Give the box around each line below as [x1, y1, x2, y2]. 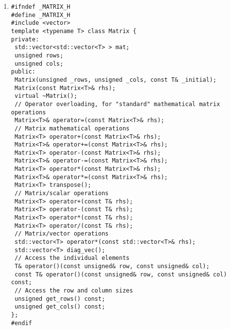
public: [11, 68, 35, 75]
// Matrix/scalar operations [14, 190, 109, 197]
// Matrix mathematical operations [14, 125, 130, 132]
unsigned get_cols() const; [14, 303, 106, 311]
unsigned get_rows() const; [14, 295, 106, 302]
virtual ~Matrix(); [14, 92, 77, 100]
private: [11, 36, 39, 43]
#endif [11, 319, 32, 327]
